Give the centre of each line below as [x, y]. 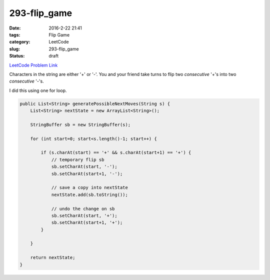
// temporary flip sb [78, 159]
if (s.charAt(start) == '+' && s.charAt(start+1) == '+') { [116, 153]
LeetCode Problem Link [33, 65]
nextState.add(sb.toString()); [90, 194]
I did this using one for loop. [38, 90]
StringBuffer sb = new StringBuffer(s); [80, 124]
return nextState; [53, 258]
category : [20, 42]
